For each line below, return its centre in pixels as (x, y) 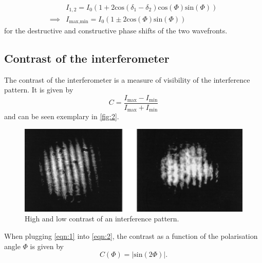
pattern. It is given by (39, 90)
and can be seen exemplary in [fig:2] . (62, 116)
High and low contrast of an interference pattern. (102, 219)
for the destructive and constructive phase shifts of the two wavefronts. (116, 30)
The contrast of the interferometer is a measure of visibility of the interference (127, 79)
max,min (79, 21)
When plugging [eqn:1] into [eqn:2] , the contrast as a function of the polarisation (131, 236)
